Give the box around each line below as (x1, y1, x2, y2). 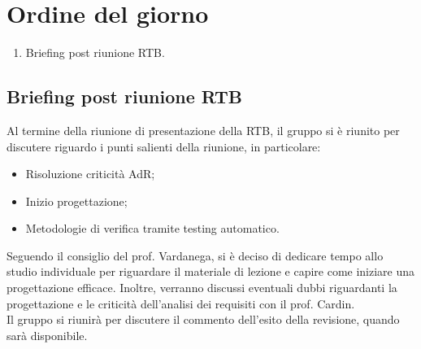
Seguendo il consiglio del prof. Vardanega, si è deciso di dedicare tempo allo (7, 246, 384, 264)
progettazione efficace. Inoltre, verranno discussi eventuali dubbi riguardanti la (7, 279, 397, 296)
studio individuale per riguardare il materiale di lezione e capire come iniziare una (7, 263, 415, 280)
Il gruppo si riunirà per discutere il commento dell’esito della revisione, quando (7, 311, 400, 328)
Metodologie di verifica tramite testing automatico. (25, 220, 280, 237)
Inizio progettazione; (25, 192, 128, 209)
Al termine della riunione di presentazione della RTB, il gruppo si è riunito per (7, 121, 400, 138)
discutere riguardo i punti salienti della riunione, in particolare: (7, 137, 321, 155)
